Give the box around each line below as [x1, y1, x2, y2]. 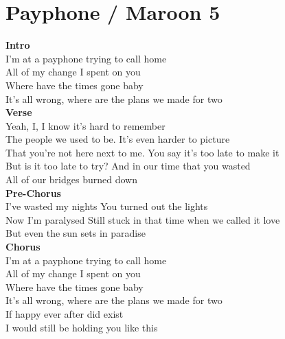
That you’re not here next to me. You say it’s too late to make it [5, 145, 280, 159]
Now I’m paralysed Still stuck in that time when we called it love [5, 212, 280, 226]
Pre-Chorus [5, 185, 61, 200]
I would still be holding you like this [5, 320, 158, 334]
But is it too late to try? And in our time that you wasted [5, 159, 251, 173]
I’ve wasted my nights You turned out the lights [5, 199, 208, 213]
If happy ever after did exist [5, 307, 124, 320]
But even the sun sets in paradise [5, 226, 146, 240]
